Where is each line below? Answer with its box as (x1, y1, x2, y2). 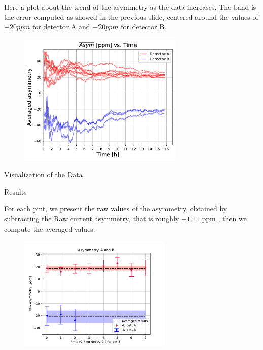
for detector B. (121, 21, 167, 32)
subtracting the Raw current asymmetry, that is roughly (4, 213, 179, 224)
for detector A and (32, 21, 90, 32)
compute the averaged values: (4, 223, 95, 234)
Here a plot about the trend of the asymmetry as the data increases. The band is (4, 2, 256, 12)
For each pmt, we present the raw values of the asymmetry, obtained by (4, 203, 227, 214)
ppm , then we (202, 213, 247, 224)
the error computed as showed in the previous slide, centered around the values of (4, 11, 258, 22)
